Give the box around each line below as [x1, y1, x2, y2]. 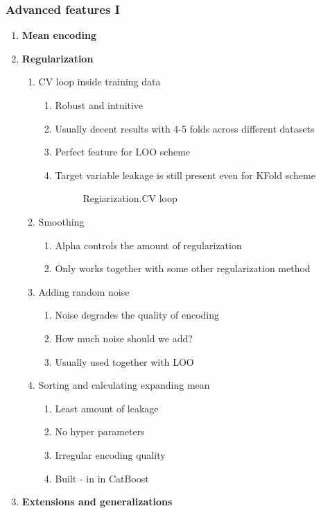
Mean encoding [21, 28, 96, 42]
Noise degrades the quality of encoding [55, 308, 220, 322]
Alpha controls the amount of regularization [55, 237, 242, 252]
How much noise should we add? [55, 330, 193, 345]
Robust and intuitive [55, 98, 144, 112]
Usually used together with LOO [55, 354, 194, 369]
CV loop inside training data [38, 74, 161, 89]
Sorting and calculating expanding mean [38, 378, 210, 392]
